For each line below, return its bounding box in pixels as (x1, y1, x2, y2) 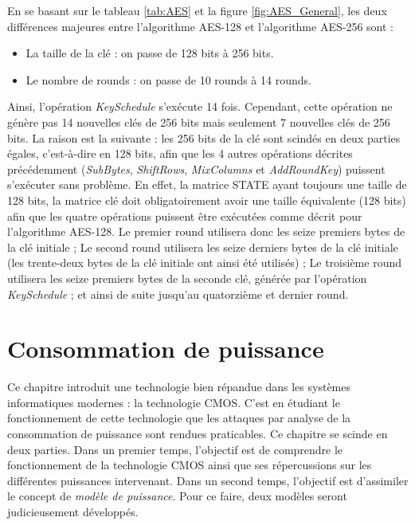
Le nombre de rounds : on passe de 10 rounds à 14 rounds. (25, 71, 311, 88)
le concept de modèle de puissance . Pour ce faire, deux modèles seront (7, 488, 347, 504)
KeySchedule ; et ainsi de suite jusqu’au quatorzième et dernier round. (7, 285, 349, 302)
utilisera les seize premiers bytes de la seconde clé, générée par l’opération (7, 269, 367, 286)
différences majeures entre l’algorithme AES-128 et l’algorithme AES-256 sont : (7, 18, 393, 34)
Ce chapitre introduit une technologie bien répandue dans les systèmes (7, 378, 350, 395)
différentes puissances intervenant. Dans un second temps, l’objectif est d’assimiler (7, 472, 409, 488)
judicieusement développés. (7, 503, 139, 519)
